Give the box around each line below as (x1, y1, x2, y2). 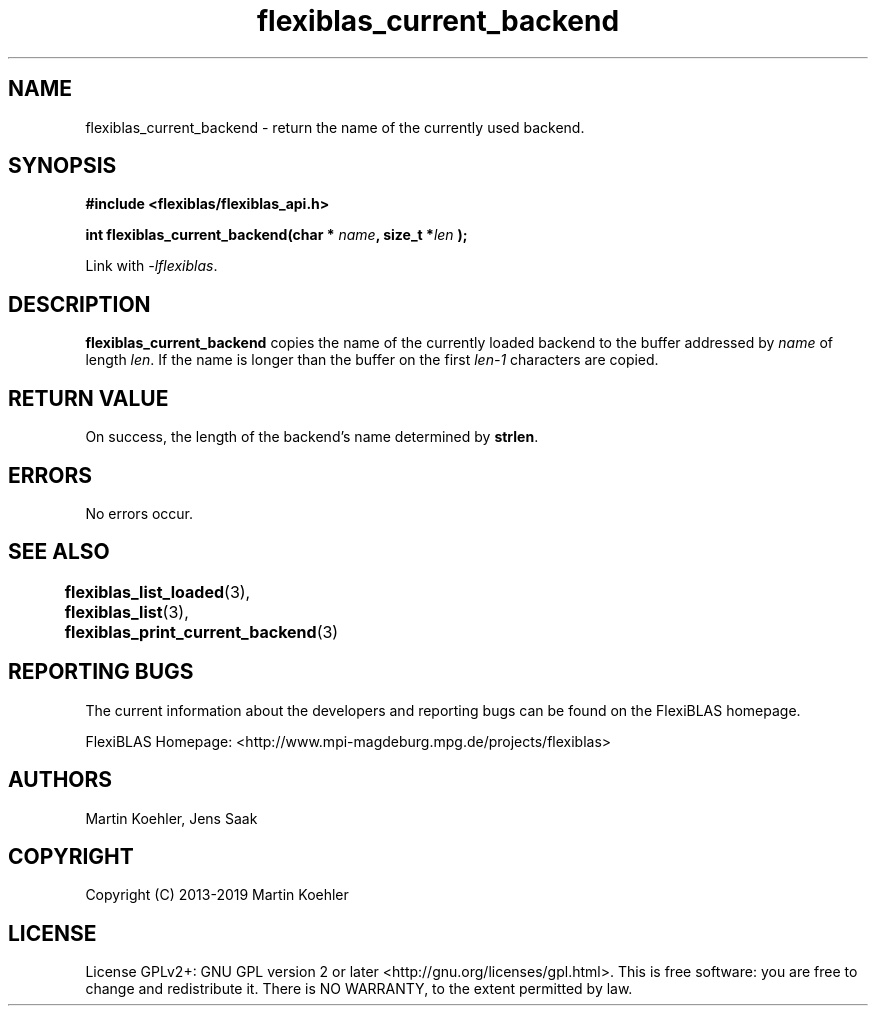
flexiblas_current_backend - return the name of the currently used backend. (85, 118, 585, 136)
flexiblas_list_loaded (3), (64, 581, 251, 602)
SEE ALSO (8, 539, 110, 565)
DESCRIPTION (8, 291, 151, 317)
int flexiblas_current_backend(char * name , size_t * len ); (85, 226, 468, 244)
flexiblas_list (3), (64, 601, 189, 622)
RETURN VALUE (8, 385, 169, 411)
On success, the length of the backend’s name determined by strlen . (85, 428, 539, 446)
